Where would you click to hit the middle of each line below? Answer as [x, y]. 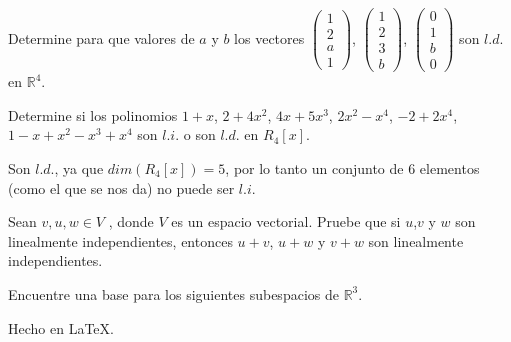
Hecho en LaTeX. [61, 327]
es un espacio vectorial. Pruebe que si [286, 221]
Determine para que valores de [101, 37]
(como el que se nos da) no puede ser [121, 187]
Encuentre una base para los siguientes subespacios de [173, 293]
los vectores [269, 37]
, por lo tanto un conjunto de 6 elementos [352, 167]
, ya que [79, 167]
